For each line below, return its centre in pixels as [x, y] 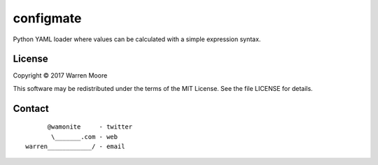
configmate [47, 18]
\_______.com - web [85, 137]
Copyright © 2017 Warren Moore [60, 76]
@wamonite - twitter [90, 127]
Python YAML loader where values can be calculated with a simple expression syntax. [137, 39]
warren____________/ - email [75, 146]
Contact [31, 108]
